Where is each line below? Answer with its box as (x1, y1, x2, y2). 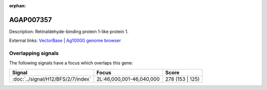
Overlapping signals (9, 50, 59, 57)
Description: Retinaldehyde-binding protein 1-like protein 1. (9, 29, 129, 34)
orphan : (9, 3, 26, 8)
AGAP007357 (9, 15, 52, 24)
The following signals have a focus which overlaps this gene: (9, 60, 133, 66)
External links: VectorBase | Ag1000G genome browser (9, 37, 121, 44)
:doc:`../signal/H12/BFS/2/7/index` (12, 75, 91, 82)
